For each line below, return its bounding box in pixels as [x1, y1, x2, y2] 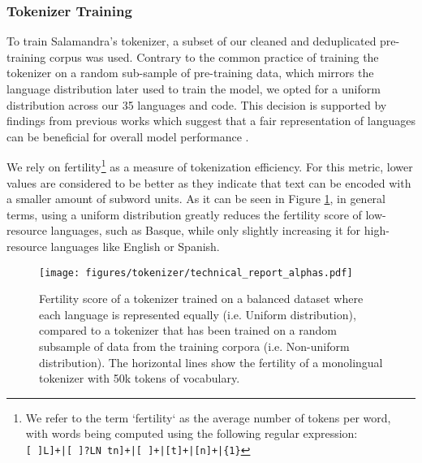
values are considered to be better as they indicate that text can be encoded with [6, 174, 411, 191]
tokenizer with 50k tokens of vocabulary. [39, 370, 240, 387]
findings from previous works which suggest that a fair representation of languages [6, 112, 416, 129]
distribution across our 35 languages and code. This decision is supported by [6, 96, 387, 113]
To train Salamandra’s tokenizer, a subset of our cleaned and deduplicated [6, 32, 377, 50]
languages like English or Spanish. [50, 238, 220, 254]
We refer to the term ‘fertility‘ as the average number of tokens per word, [25, 409, 391, 426]
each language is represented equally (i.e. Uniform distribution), [39, 305, 356, 322]
